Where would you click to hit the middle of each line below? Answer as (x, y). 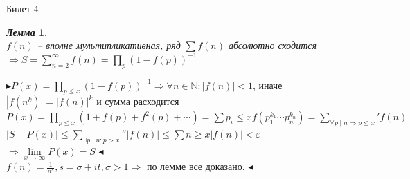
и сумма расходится (138, 101)
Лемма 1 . (27, 31)
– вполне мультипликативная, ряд (109, 45)
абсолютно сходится (273, 45)
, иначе (267, 85)
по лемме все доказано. (196, 166)
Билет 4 (23, 8)
